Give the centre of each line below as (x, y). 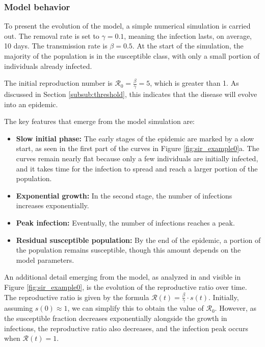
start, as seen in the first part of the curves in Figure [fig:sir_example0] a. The (138, 148)
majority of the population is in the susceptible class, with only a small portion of (132, 56)
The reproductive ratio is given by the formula (77, 297)
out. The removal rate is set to (52, 35)
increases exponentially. (52, 205)
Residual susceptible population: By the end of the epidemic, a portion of (138, 240)
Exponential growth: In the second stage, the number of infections (124, 195)
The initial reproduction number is (58, 83)
